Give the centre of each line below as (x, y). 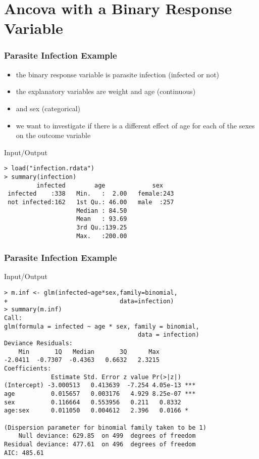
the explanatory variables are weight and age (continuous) (106, 91)
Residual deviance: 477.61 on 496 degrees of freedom (100, 444)
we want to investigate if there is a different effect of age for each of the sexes (135, 125)
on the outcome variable (53, 135)
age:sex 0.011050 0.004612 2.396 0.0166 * (96, 411)
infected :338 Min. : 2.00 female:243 (91, 194)
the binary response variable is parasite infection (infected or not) (118, 74)
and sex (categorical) (48, 108)
